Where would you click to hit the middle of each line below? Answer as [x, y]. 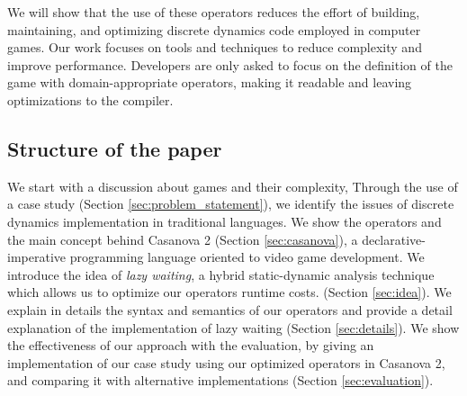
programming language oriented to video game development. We [247, 257]
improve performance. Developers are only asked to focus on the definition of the [230, 64]
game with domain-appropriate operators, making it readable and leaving [210, 82]
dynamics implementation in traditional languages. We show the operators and [225, 221]
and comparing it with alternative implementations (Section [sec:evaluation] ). [220, 380]
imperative [36, 257]
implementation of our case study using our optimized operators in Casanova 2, [226, 362]
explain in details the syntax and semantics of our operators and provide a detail [230, 309]
